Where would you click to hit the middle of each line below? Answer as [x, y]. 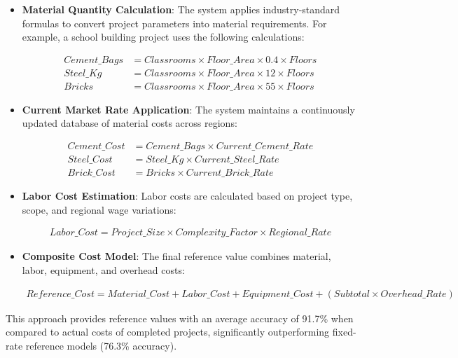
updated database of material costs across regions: [130, 123]
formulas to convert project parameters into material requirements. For [174, 23]
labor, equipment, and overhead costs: [103, 269]
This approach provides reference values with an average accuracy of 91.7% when [180, 318]
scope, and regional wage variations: [99, 209]
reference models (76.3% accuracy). [101, 345]
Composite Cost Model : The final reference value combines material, [176, 256]
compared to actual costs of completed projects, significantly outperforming [168, 332]
